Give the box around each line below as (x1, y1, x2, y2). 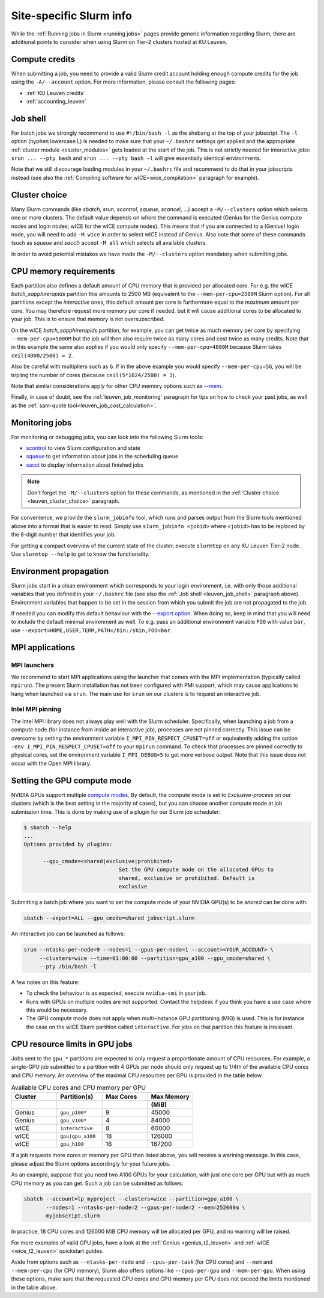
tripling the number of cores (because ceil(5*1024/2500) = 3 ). (11, 371, 176, 378)
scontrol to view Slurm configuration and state (26, 444, 141, 452)
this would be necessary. (26, 1006, 88, 1013)
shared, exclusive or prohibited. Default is (118, 875, 255, 881)
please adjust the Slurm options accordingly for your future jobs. (11, 1160, 171, 1167)
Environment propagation (11, 566, 109, 576)
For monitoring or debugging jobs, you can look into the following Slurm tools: (11, 433, 204, 440)
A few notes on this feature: (11, 978, 80, 986)
